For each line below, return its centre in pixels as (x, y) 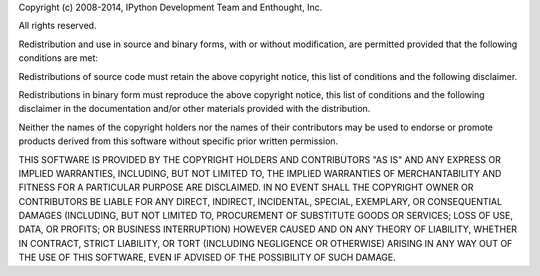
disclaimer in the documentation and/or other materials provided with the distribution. (194, 109)
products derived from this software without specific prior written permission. (178, 141)
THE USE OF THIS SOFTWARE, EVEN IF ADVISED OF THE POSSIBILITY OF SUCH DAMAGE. (207, 257)
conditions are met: (58, 58)
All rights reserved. (57, 26)
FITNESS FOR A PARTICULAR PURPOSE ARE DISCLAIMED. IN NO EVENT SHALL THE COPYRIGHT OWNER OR (246, 187)
